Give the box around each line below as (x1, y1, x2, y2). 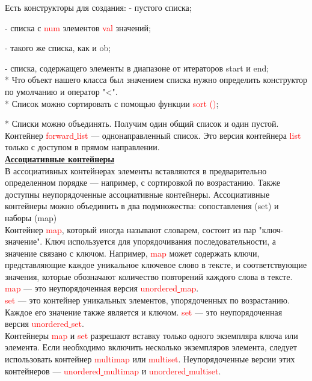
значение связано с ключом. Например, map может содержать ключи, (5, 246, 260, 259)
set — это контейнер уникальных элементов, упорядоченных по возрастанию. (5, 294, 290, 306)
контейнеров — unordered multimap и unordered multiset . (5, 364, 221, 377)
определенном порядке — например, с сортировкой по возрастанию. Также (5, 176, 280, 189)
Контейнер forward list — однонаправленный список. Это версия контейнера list (5, 129, 301, 141)
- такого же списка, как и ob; (5, 41, 111, 54)
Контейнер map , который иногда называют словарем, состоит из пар (5, 223, 256, 236)
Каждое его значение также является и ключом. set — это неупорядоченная (5, 305, 283, 318)
